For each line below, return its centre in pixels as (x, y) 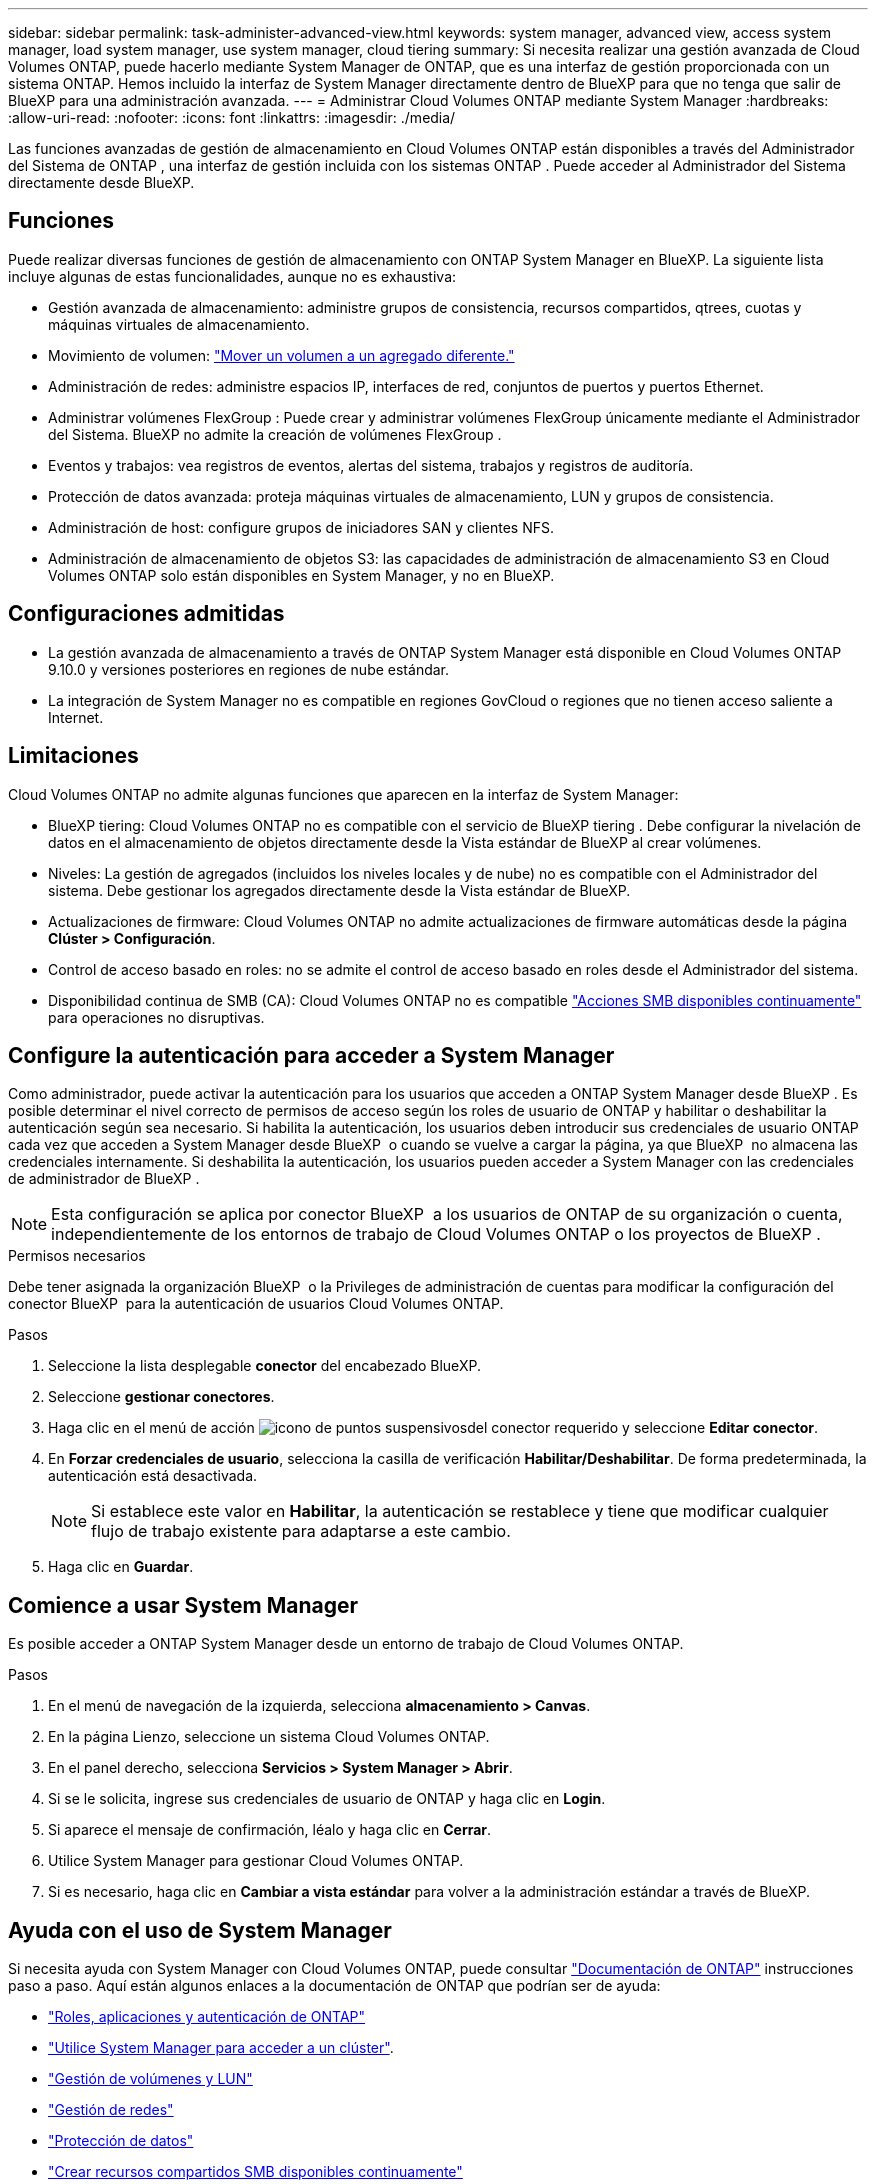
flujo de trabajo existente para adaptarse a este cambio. (301, 1531)
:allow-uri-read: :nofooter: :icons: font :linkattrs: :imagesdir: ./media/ (232, 117)
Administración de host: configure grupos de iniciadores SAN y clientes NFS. (301, 527)
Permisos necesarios (77, 1256)
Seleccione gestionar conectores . (161, 1397)
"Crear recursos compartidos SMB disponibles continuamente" (255, 2172)
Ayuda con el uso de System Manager (200, 1930)
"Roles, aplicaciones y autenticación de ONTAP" (207, 2017)
